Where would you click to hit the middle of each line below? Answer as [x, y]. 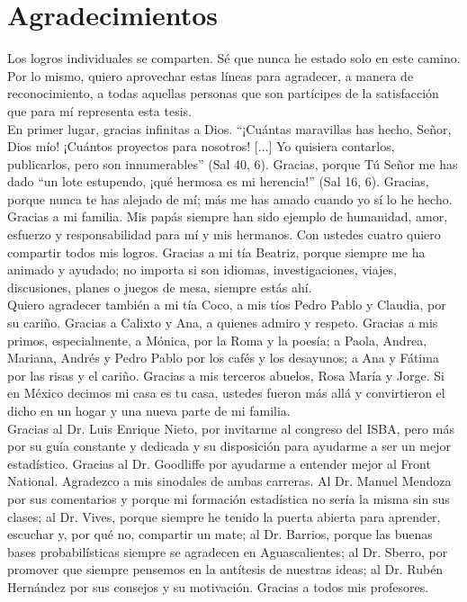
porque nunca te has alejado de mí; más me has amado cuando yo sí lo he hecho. [230, 198]
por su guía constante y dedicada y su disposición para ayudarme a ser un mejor [229, 446]
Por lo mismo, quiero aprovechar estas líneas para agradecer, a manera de [211, 75]
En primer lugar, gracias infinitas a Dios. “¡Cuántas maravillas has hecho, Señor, [229, 128]
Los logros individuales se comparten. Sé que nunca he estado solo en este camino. [234, 58]
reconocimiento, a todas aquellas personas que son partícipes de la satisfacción [223, 93]
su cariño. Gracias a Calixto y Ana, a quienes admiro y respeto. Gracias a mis [223, 323]
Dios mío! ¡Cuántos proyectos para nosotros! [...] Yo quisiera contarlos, [201, 146]
